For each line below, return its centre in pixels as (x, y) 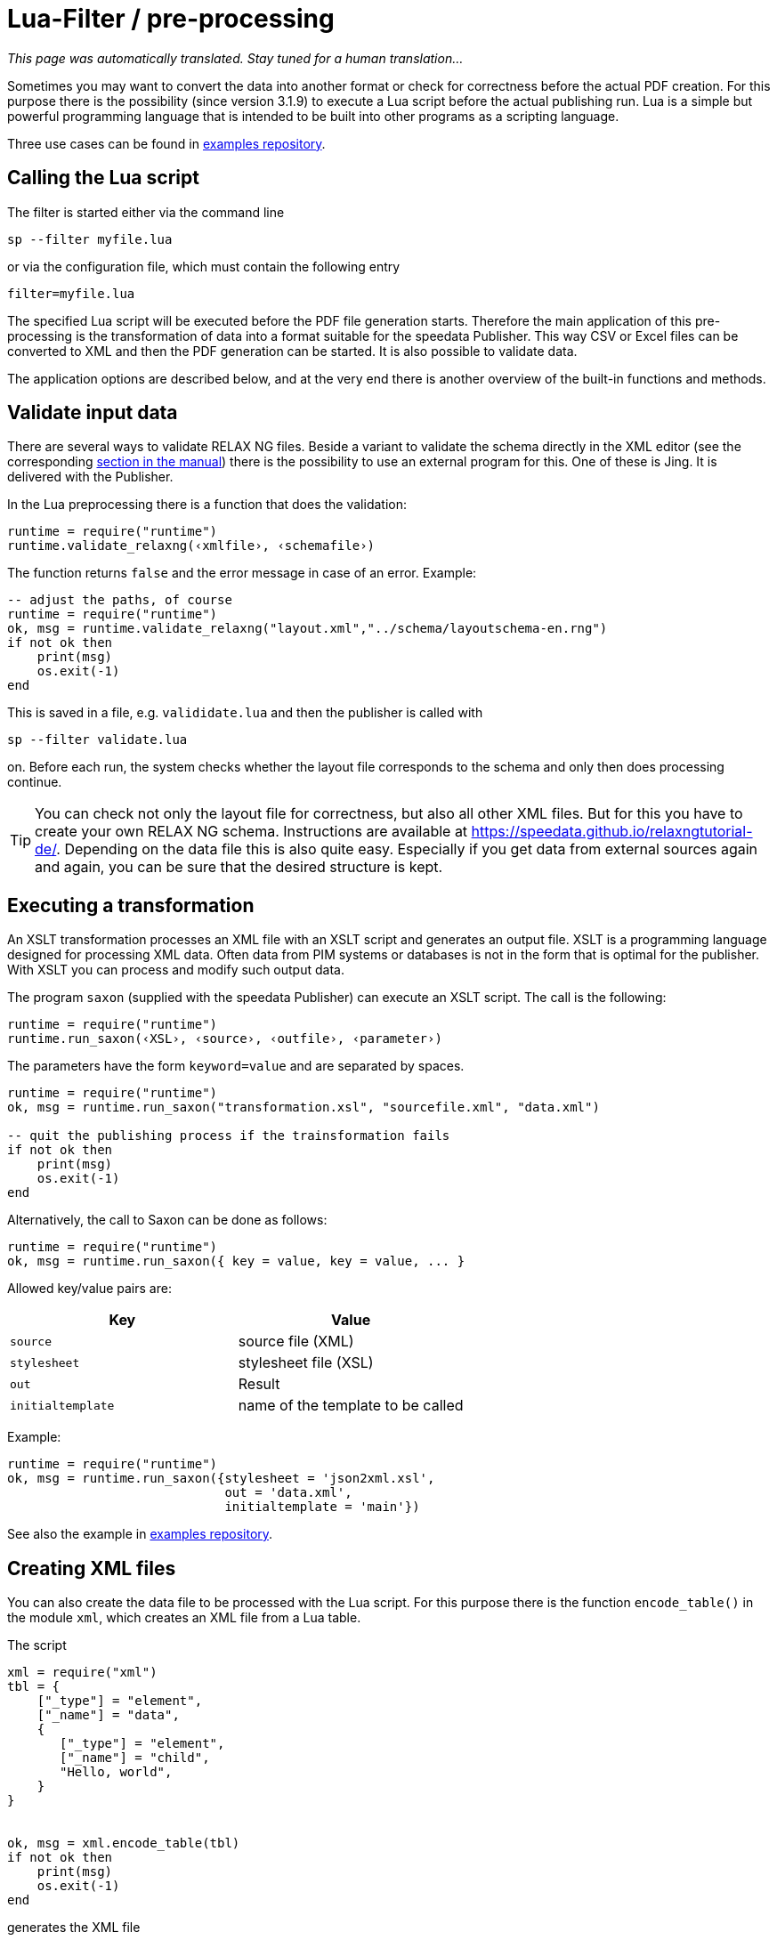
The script (37, 1645)
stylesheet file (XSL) (306, 1363)
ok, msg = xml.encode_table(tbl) (124, 1843)
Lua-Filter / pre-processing (171, 19)
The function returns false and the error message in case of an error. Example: (242, 573)
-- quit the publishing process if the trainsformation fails (229, 1136)
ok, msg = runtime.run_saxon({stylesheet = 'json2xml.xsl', (221, 1479)
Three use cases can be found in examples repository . (166, 143)
